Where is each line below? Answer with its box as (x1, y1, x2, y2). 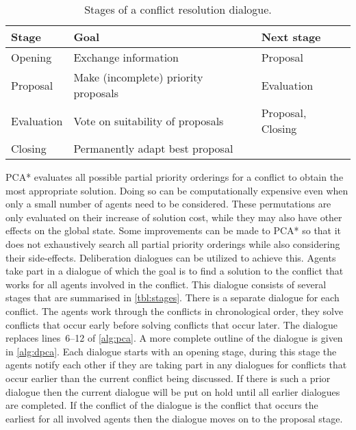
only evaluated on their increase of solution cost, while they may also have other (5, 210, 342, 224)
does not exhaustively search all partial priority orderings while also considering (5, 236, 340, 251)
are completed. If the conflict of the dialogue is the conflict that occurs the (5, 398, 318, 412)
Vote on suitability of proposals (73, 112, 224, 129)
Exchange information (73, 49, 179, 65)
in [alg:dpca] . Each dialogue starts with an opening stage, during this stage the (5, 344, 337, 358)
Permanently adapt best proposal (73, 140, 233, 156)
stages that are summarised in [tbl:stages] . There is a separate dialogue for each (5, 290, 340, 305)
